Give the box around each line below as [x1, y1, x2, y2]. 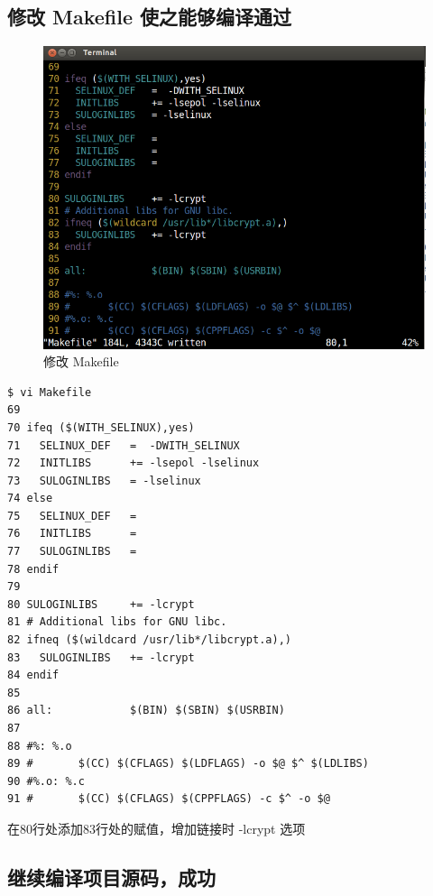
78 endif [7, 562, 60, 576]
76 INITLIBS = [7, 527, 137, 540]
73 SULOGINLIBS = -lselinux [7, 474, 201, 487]
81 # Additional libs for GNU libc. [7, 615, 227, 629]
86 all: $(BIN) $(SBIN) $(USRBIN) [7, 704, 285, 717]
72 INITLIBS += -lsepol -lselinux [7, 457, 260, 470]
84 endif [7, 669, 60, 682]
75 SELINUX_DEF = [7, 509, 137, 522]
